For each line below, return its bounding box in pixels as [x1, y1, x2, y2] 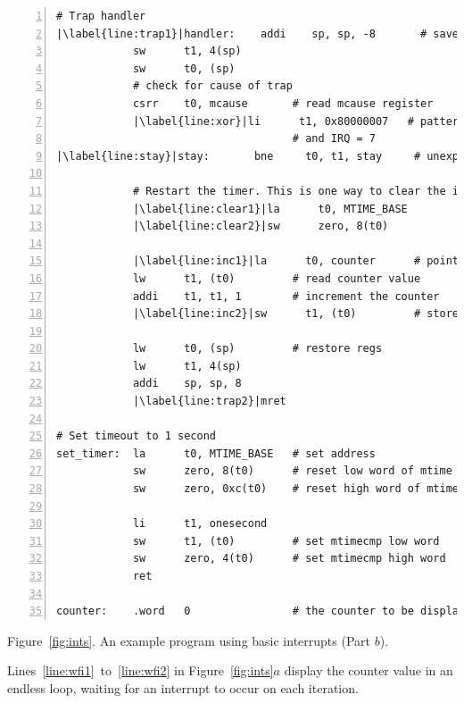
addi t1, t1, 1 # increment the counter [132, 289, 440, 303]
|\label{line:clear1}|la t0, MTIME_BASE [132, 202, 408, 215]
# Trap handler [56, 10, 146, 22]
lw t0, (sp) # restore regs [132, 342, 383, 356]
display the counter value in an [284, 661, 453, 680]
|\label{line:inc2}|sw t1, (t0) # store [132, 307, 460, 321]
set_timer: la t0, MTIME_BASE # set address [56, 447, 376, 460]
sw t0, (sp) [132, 62, 236, 75]
